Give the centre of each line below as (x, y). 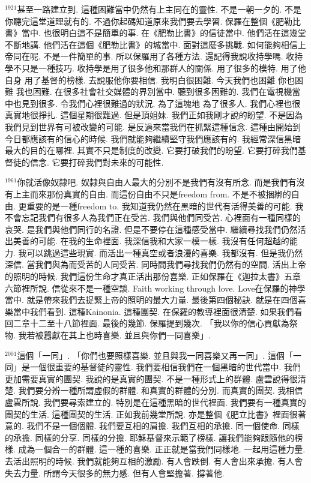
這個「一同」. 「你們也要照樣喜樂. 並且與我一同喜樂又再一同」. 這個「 (155, 355)
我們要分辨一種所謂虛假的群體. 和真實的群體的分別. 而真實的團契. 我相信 (161, 390)
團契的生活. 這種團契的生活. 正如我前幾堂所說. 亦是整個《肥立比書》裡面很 (151, 414)
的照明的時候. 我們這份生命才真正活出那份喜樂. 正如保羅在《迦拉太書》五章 (153, 276)
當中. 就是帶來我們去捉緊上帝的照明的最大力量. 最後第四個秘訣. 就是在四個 (151, 300)
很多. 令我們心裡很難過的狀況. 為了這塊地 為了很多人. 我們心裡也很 (169, 103)
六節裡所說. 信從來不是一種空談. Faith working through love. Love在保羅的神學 (155, 288)
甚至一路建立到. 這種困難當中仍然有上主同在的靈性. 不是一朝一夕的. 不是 (159, 9)
